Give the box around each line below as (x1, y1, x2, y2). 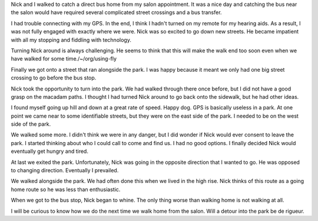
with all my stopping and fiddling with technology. (11, 36, 132, 43)
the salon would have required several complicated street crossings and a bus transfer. (11, 9, 222, 16)
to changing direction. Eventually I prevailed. (11, 167, 119, 174)
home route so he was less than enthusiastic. (11, 186, 121, 193)
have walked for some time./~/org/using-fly (11, 55, 117, 62)
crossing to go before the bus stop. (11, 74, 97, 82)
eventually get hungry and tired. (11, 148, 88, 155)
